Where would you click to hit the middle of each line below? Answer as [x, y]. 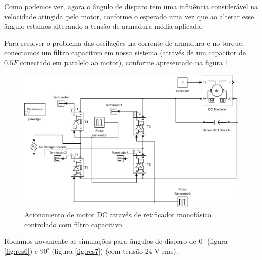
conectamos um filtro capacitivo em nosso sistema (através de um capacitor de [125, 53]
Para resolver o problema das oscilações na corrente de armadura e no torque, [124, 42]
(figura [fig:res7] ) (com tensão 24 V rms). [115, 251]
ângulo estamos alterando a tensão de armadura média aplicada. [103, 26]
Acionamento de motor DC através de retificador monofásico [118, 214]
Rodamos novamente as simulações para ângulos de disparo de [100, 241]
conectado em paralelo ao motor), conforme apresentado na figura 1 [124, 62]
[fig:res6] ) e [21, 251]
